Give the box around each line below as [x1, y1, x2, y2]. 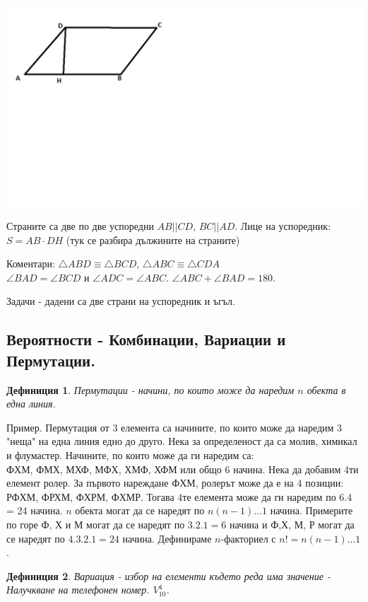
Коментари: [6, 256, 55, 271]
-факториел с [220, 531, 276, 545]
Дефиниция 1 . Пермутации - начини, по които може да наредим [6, 382, 295, 397]
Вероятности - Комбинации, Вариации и [6, 328, 286, 350]
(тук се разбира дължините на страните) [66, 232, 240, 247]
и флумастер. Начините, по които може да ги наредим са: [6, 448, 254, 463]
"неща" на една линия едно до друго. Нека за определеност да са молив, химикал [6, 434, 357, 448]
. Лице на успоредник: [235, 219, 331, 233]
